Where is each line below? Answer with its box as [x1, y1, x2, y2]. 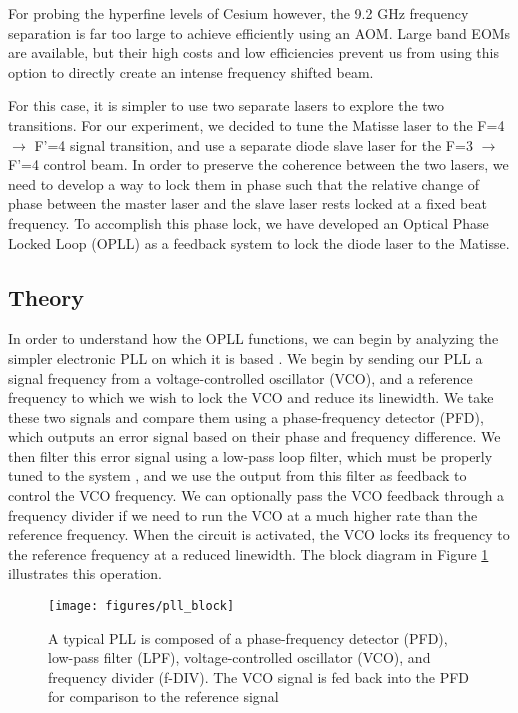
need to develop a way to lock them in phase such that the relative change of [8, 173, 480, 194]
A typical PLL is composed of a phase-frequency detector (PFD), [48, 627, 448, 648]
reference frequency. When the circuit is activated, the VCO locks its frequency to [8, 524, 510, 545]
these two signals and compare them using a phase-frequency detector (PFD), [8, 406, 484, 427]
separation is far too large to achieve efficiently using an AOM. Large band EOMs [8, 22, 511, 43]
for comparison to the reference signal [48, 686, 279, 707]
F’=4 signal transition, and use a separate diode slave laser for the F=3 [34, 134, 473, 155]
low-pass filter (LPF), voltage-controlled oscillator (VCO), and [48, 647, 431, 668]
